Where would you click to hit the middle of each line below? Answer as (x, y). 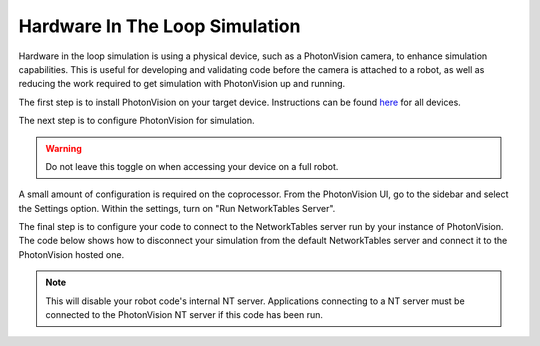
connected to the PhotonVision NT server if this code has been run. (184, 315)
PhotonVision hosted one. (71, 254)
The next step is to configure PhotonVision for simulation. (136, 121)
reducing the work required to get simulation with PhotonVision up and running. (182, 84)
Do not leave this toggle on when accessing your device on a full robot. (192, 166)
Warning (63, 148)
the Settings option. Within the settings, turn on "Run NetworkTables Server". (177, 208)
